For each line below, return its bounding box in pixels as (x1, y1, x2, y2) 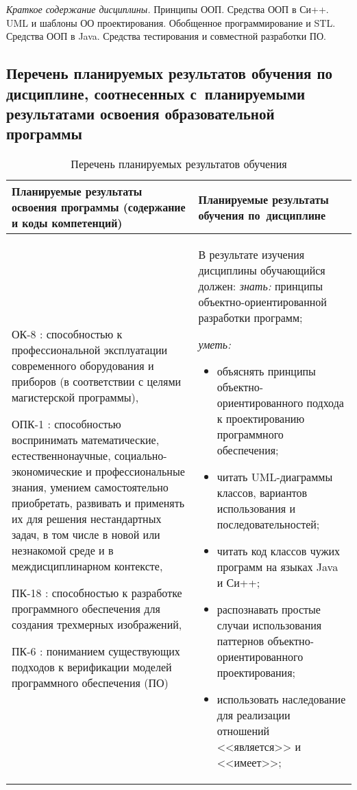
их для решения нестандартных (12, 511, 162, 527)
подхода (306, 395, 344, 411)
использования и (217, 500, 295, 517)
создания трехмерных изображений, (12, 616, 182, 633)
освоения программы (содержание (12, 199, 186, 216)
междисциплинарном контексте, (12, 558, 163, 574)
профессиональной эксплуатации (12, 342, 168, 358)
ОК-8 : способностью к (12, 326, 123, 342)
